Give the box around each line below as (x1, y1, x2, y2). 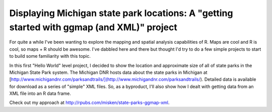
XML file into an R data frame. (9, 90, 72, 96)
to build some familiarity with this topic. (9, 53, 91, 59)
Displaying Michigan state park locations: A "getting (9, 8, 233, 19)
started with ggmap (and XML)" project (9, 22, 177, 33)
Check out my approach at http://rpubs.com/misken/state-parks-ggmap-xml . (9, 99, 170, 105)
